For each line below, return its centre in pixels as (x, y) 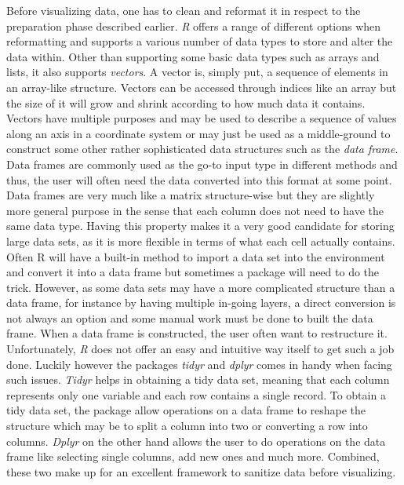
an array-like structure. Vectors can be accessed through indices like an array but (202, 87)
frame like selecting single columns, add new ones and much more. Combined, (193, 456)
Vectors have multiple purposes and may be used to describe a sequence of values (202, 118)
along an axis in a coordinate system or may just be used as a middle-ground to (198, 133)
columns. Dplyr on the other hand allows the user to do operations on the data (196, 441)
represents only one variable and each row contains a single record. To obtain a (196, 394)
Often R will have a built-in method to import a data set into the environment (196, 256)
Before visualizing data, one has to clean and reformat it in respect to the (184, 10)
